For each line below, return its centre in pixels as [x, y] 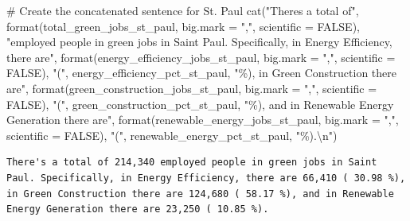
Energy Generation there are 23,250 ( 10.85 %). [138, 209]
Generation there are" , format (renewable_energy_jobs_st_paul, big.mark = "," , [203, 120]
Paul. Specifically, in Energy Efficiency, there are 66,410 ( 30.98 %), [206, 178]
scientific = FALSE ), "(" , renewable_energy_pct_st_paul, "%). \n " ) [172, 135]
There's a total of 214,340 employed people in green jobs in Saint [192, 163]
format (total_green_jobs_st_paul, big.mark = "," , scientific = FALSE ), [183, 26]
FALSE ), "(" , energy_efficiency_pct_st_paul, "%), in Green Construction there [202, 73]
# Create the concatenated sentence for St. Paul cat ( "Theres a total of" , [183, 10]
